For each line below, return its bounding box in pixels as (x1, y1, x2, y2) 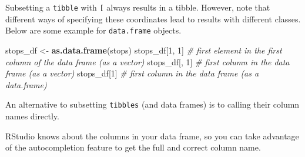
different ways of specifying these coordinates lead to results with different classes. (5, 12, 301, 25)
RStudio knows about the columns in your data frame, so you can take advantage (5, 129, 299, 142)
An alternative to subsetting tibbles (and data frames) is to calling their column (5, 98, 300, 111)
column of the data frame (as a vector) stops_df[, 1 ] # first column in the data (5, 55, 290, 68)
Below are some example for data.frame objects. (5, 24, 182, 36)
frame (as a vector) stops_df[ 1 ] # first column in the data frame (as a (5, 67, 259, 79)
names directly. (5, 109, 59, 122)
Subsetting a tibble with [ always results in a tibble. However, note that (5, 1, 270, 13)
